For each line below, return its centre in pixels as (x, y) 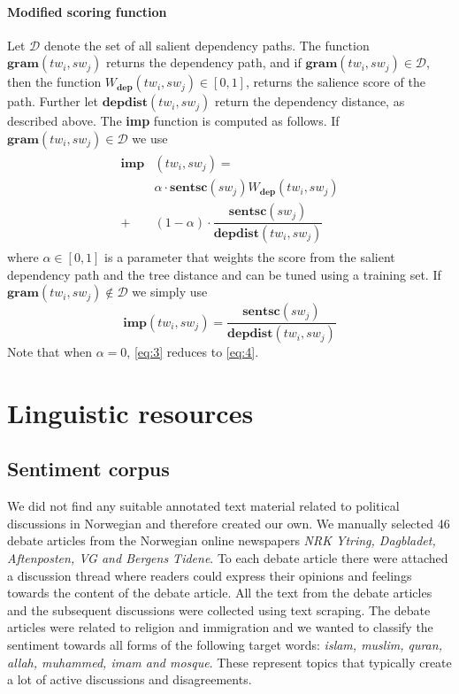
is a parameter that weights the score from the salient (250, 256)
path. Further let (53, 101)
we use (150, 138)
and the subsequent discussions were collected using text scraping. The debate (219, 609)
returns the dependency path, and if (204, 62)
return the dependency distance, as (310, 101)
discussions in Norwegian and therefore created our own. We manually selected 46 (229, 523)
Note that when (50, 352)
